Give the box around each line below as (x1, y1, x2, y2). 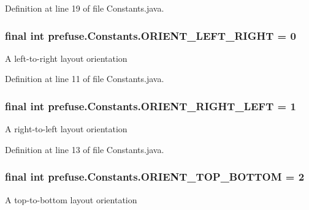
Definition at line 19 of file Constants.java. (5, 2, 164, 14)
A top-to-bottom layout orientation (5, 193, 137, 206)
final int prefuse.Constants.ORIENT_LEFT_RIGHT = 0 (5, 28, 296, 43)
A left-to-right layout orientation (5, 51, 128, 64)
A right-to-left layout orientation (5, 122, 128, 135)
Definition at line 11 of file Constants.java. (5, 72, 164, 85)
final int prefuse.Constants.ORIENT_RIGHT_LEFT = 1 (5, 98, 296, 113)
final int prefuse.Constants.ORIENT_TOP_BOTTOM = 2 (5, 169, 305, 184)
